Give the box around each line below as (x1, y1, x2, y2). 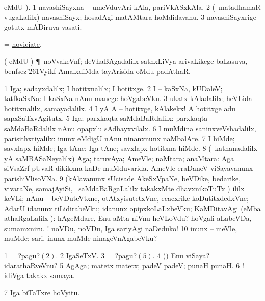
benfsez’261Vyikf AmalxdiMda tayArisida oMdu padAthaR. (4, 65, 191, 76)
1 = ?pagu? (4, 250, 40, 261)
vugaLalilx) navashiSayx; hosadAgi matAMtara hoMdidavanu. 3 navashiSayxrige (4, 11, 256, 22)
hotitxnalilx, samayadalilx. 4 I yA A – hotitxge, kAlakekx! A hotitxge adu (4, 103, 235, 113)
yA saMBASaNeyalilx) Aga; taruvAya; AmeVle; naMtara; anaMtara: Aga (4, 153, 234, 163)
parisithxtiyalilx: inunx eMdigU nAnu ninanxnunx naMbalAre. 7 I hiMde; (4, 133, 235, 143)
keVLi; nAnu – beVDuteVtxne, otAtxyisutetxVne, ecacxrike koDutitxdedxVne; (4, 193, 249, 204)
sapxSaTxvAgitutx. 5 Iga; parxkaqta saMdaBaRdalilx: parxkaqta (4, 113, 208, 123)
